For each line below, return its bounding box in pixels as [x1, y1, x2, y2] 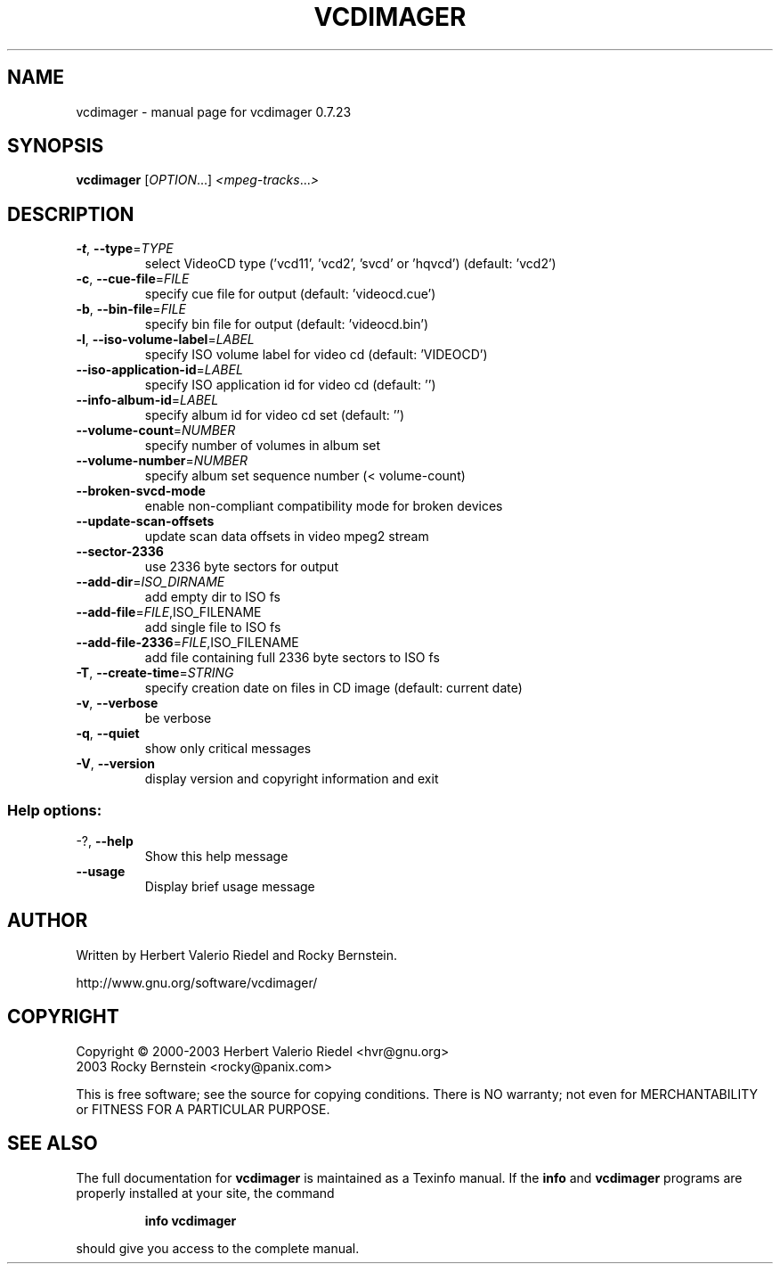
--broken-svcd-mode [76, 483, 206, 499]
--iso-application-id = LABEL [76, 362, 243, 378]
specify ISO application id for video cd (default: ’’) [144, 377, 436, 393]
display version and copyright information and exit [144, 771, 439, 787]
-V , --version [76, 756, 155, 772]
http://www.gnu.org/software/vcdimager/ [76, 974, 318, 990]
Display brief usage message [144, 879, 315, 895]
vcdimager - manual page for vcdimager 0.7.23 [76, 103, 352, 119]
